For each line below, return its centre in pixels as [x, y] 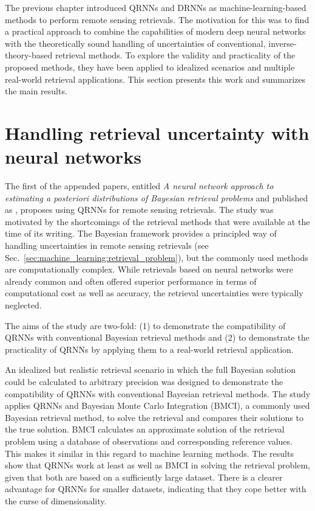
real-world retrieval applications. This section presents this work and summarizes [155, 79]
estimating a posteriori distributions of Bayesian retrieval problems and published [157, 197]
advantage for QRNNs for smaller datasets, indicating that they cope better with [156, 489]
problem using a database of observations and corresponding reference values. [149, 441]
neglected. [23, 305]
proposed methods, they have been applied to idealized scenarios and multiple [150, 67]
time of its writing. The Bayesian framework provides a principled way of [141, 233]
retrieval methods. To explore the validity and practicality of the [175, 55]
